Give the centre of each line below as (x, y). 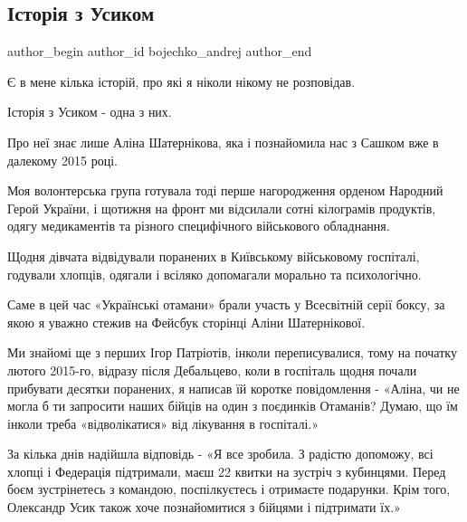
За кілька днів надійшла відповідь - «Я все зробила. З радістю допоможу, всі (220, 454)
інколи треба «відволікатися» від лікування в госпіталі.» (163, 423)
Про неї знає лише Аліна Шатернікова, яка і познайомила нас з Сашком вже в (223, 142)
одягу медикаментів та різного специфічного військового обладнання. (199, 226)
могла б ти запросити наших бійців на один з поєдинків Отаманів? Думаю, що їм (233, 406)
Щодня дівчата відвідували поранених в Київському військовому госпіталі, (214, 256)
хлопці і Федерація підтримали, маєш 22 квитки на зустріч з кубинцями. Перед (227, 471)
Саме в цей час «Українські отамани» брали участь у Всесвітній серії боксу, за (226, 304)
